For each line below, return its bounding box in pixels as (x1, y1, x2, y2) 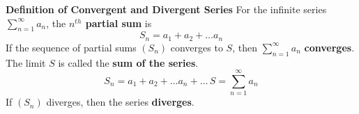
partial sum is (85, 15, 152, 30)
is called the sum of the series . (58, 55, 199, 70)
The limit (6, 55, 46, 70)
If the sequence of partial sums (6, 40, 137, 54)
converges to (170, 40, 223, 54)
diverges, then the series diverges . (46, 95, 194, 109)
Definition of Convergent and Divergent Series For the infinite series (6, 2, 327, 16)
